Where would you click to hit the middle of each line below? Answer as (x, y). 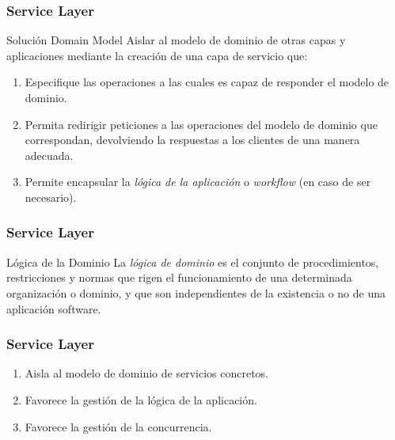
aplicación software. (54, 308)
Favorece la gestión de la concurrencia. (118, 426)
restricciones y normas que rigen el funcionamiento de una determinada (179, 277)
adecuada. (49, 155)
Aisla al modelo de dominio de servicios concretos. (146, 373)
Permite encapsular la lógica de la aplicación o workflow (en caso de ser (198, 182)
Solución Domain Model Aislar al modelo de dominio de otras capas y (176, 40)
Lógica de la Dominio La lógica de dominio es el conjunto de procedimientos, (193, 262)
